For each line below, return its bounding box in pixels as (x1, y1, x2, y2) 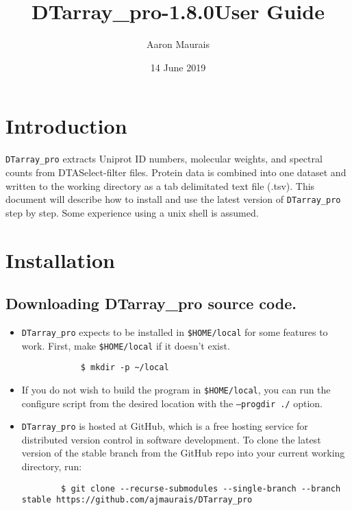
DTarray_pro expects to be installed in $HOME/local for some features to (21, 324, 328, 339)
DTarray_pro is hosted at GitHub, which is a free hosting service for (21, 419, 308, 433)
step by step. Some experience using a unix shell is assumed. (5, 205, 259, 219)
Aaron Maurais (147, 37, 210, 51)
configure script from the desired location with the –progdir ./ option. (21, 396, 323, 410)
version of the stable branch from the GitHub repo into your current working (21, 446, 345, 460)
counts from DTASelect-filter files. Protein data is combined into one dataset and (5, 165, 347, 179)
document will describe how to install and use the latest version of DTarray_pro (5, 192, 341, 206)
